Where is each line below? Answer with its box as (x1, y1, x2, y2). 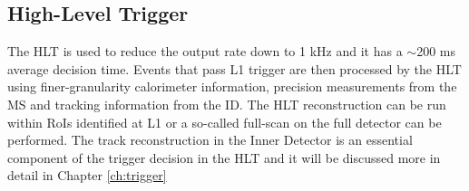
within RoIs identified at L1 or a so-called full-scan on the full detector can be (7, 112, 442, 131)
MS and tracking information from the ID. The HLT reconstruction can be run (7, 94, 446, 113)
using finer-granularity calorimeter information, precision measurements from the (7, 77, 457, 96)
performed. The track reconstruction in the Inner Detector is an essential (7, 130, 413, 149)
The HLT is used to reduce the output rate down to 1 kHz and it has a (7, 42, 403, 61)
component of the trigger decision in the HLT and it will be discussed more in (7, 148, 441, 167)
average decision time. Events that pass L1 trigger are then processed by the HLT (7, 59, 462, 78)
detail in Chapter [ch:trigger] (7, 166, 167, 185)
